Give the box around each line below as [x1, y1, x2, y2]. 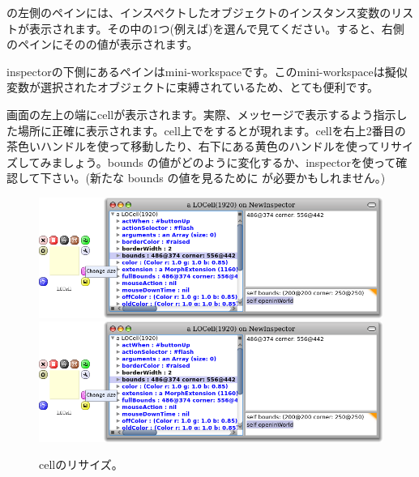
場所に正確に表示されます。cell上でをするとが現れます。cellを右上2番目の [17, 121, 406, 138]
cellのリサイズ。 [39, 456, 123, 473]
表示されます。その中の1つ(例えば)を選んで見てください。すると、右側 [28, 19, 404, 36]
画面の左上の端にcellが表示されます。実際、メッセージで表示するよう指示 [6, 105, 396, 122]
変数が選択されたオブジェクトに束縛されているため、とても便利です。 [6, 79, 379, 96]
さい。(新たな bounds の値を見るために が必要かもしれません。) [51, 169, 386, 186]
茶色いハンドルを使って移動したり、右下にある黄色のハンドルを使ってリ [6, 138, 391, 155]
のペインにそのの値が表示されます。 [6, 36, 199, 53]
